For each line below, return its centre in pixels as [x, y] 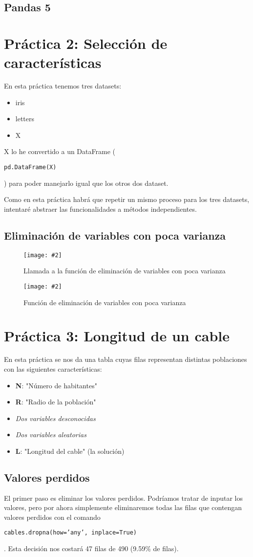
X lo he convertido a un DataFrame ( [60, 151]
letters [25, 119]
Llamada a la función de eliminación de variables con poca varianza [125, 271]
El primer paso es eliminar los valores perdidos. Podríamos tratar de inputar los [123, 498]
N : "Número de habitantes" [56, 385]
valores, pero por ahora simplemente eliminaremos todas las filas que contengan [123, 507]
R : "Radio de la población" [56, 402]
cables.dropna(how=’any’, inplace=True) [71, 533]
